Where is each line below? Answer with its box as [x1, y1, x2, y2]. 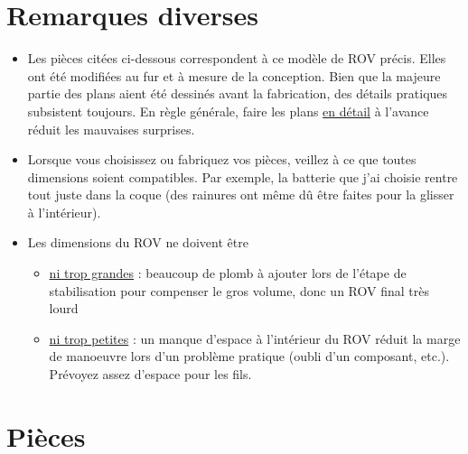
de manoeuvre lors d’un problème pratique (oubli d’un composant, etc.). [49, 347, 450, 366]
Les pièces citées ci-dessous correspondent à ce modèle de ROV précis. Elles [27, 49, 446, 68]
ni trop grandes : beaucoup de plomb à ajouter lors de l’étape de [49, 264, 407, 283]
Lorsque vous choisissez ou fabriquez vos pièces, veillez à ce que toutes [27, 150, 417, 169]
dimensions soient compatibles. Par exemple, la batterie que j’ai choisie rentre [27, 167, 458, 186]
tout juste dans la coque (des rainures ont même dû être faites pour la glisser [27, 185, 454, 204]
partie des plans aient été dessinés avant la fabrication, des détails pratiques [27, 84, 448, 103]
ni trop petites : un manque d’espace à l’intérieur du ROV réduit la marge [49, 329, 461, 347]
